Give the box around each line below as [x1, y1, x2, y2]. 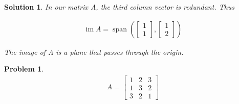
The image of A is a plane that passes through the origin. [4, 46, 184, 57]
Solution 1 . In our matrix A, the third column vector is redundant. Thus [4, 2, 235, 12]
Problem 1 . [4, 63, 44, 74]
